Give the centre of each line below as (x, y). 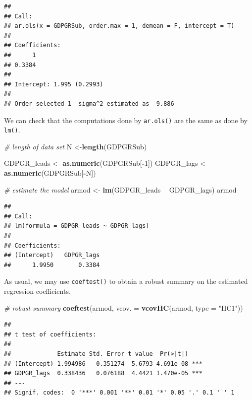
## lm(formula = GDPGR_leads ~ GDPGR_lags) (77, 226)
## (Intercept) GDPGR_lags (52, 255)
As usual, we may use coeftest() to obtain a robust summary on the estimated (126, 281)
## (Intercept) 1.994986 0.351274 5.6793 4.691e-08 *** (103, 364)
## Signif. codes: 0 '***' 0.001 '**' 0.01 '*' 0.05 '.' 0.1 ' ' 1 (119, 393)
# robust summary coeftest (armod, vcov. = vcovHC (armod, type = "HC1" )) (124, 307)
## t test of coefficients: (50, 334)
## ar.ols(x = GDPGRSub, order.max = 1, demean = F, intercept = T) (119, 26)
